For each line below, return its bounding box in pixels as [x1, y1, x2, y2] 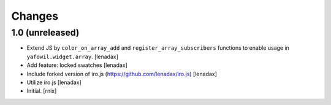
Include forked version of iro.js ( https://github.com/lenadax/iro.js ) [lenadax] [26, 70, 218, 77]
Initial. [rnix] [26, 87, 57, 95]
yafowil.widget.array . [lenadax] [26, 53, 119, 60]
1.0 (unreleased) [11, 27, 80, 38]
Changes [11, 9, 58, 23]
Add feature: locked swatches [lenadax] [26, 61, 128, 69]
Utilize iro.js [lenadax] [26, 79, 82, 86]
